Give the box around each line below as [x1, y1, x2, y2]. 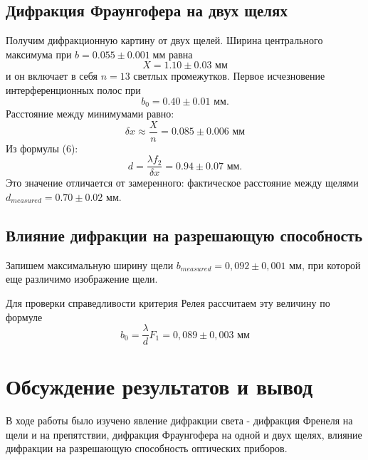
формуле [6, 309, 43, 324]
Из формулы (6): [6, 140, 78, 155]
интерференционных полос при [6, 82, 141, 97]
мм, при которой [289, 257, 361, 272]
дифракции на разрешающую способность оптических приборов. [6, 441, 288, 456]
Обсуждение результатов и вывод [6, 372, 313, 401]
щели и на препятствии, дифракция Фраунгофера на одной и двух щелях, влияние [6, 427, 362, 441]
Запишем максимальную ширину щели [6, 257, 174, 272]
